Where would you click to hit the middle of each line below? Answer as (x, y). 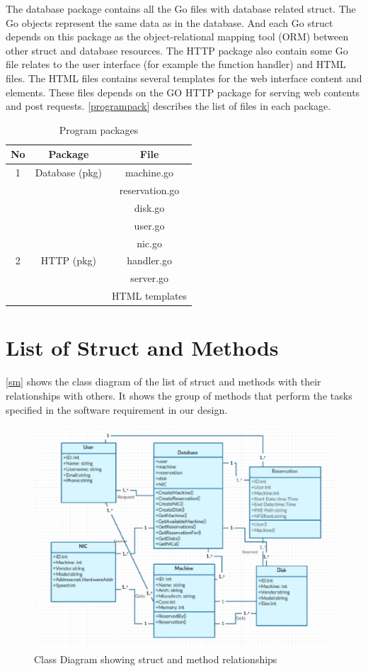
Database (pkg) (69, 173)
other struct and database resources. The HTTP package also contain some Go (177, 50)
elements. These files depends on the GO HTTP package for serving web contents (183, 92)
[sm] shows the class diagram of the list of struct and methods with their (163, 382)
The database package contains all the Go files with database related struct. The (181, 9)
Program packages (99, 129)
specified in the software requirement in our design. (117, 409)
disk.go (149, 207)
